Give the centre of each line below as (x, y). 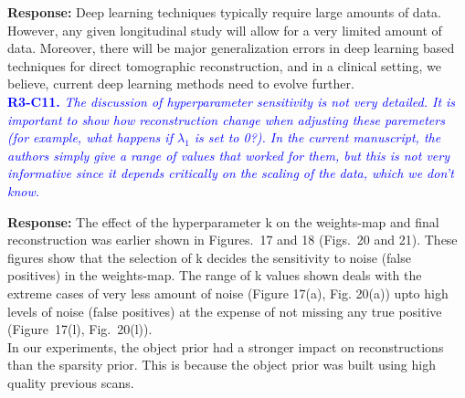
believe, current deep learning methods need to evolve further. (181, 84)
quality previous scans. (71, 382)
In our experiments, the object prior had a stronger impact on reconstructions (226, 346)
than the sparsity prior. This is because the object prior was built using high (222, 365)
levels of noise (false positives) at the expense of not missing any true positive (225, 311)
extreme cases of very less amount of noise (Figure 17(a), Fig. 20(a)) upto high (228, 293)
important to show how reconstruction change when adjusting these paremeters (226, 119)
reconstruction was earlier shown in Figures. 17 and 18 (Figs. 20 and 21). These (232, 240)
